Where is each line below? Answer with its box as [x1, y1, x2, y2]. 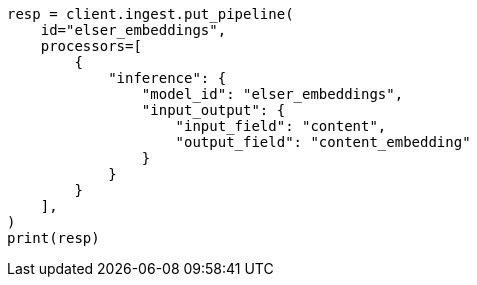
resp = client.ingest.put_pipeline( [7, 6, 294, 22]
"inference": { [108, 70, 227, 86]
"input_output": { [141, 102, 286, 118]
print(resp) [7, 230, 100, 246]
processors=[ [40, 38, 142, 54]
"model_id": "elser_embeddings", [141, 86, 404, 102]
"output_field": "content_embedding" [175, 134, 471, 150]
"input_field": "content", [175, 118, 387, 134]
